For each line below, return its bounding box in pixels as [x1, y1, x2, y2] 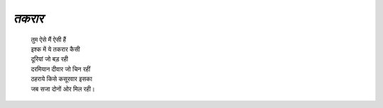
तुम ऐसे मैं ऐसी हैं [30, 35, 67, 44]
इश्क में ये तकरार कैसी [30, 44, 81, 53]
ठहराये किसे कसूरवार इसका [30, 75, 92, 83]
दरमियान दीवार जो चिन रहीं [30, 64, 91, 73]
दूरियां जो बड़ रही [30, 55, 69, 64]
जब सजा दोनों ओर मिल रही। [30, 85, 96, 93]
